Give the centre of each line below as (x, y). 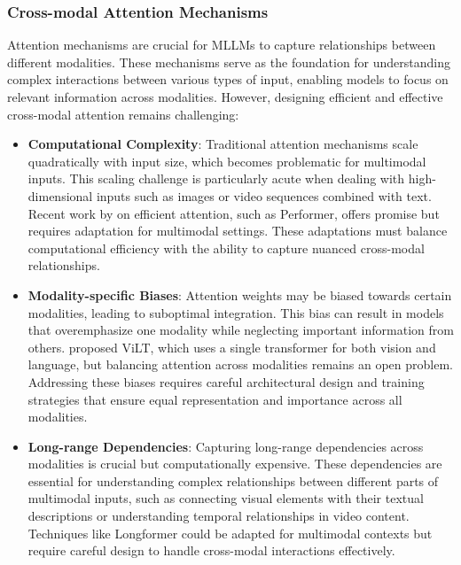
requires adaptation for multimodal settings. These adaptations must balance (238, 231)
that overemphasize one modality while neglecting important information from (241, 330)
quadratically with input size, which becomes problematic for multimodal (227, 161)
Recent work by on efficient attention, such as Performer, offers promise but (234, 213)
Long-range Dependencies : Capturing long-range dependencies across (226, 446)
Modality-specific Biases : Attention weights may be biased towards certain (240, 294)
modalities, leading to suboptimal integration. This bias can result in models (236, 312)
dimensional (60, 195)
